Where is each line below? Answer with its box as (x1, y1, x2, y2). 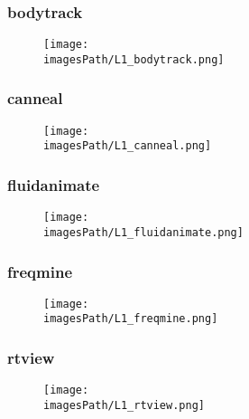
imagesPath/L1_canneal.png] (43, 139, 212, 153)
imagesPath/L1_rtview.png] (43, 399, 205, 412)
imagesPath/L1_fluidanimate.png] (43, 225, 244, 239)
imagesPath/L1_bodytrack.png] (43, 52, 225, 66)
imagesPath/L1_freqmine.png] (43, 312, 218, 326)
